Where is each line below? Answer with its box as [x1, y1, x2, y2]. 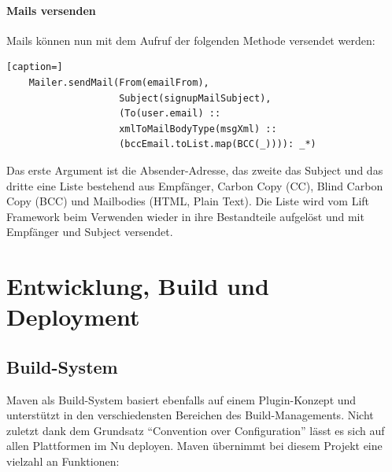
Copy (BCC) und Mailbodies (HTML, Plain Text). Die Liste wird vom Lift [6, 193, 370, 209]
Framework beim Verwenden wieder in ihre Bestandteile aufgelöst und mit [6, 208, 364, 224]
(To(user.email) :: [119, 108, 221, 120]
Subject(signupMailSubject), [119, 92, 272, 104]
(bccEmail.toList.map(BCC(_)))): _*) [119, 138, 316, 150]
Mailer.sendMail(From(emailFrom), [28, 76, 209, 88]
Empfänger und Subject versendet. [6, 223, 173, 240]
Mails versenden [6, 2, 96, 18]
